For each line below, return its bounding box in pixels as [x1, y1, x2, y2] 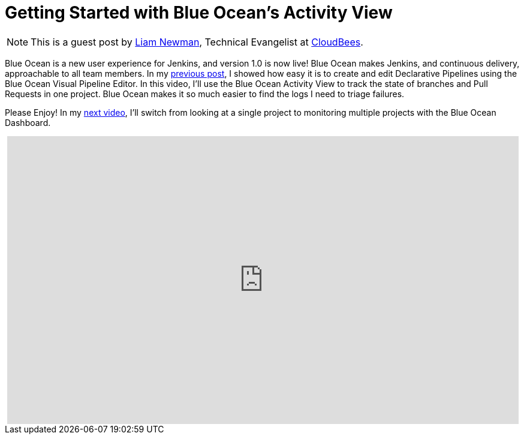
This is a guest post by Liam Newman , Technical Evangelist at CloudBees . [31, 35, 363, 48]
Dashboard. [5, 117, 51, 128]
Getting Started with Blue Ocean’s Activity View [5, 2, 393, 23]
